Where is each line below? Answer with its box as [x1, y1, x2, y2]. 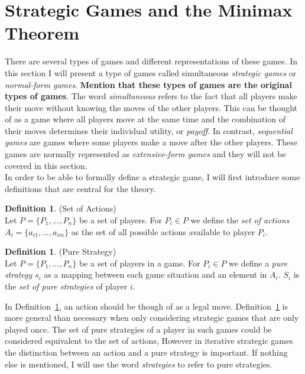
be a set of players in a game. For [79, 256, 200, 269]
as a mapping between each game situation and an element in [44, 268, 267, 281]
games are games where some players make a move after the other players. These [5, 136, 298, 148]
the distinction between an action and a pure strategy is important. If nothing [5, 346, 288, 358]
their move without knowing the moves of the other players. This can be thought [5, 101, 297, 113]
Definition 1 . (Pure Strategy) [5, 245, 116, 258]
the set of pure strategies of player [5, 280, 128, 292]
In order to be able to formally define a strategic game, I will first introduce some [5, 171, 300, 183]
